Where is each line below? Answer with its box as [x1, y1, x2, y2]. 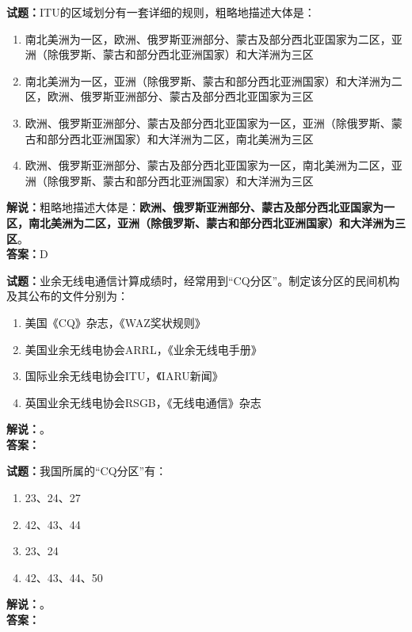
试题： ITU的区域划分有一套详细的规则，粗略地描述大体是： [6, 4, 315, 20]
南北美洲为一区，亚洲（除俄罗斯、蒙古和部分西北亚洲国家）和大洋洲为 [25, 72, 391, 89]
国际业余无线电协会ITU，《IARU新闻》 [25, 367, 223, 384]
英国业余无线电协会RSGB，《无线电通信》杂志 [25, 394, 261, 410]
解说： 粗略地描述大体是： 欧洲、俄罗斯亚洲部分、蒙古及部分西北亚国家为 [6, 199, 383, 215]
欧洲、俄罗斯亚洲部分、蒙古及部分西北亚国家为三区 [47, 88, 314, 105]
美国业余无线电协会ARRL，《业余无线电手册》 [25, 341, 262, 357]
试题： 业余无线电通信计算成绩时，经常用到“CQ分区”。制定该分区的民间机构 [6, 272, 400, 288]
